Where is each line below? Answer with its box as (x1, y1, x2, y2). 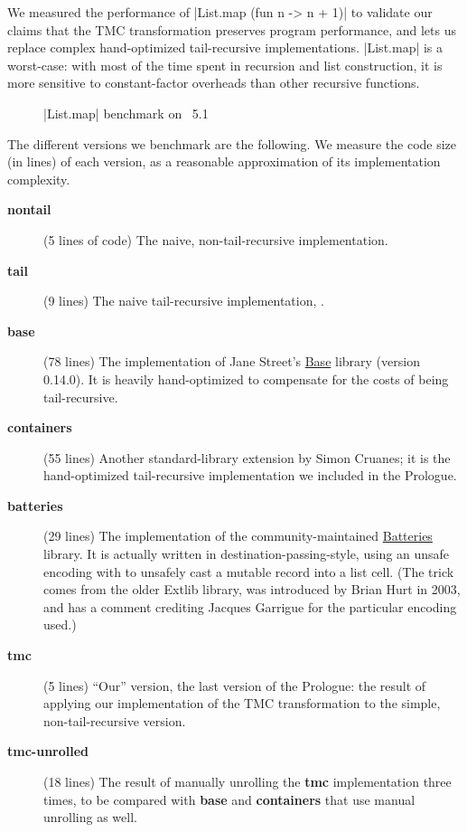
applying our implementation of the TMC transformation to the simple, (43, 694, 441, 713)
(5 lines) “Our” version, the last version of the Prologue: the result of (43, 676, 426, 695)
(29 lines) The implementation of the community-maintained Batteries (43, 526, 433, 545)
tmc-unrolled (7, 742, 89, 761)
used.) (43, 615, 77, 634)
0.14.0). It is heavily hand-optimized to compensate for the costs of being (43, 369, 449, 388)
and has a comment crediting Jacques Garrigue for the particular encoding (43, 597, 457, 616)
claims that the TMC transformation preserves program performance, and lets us (7, 20, 456, 39)
